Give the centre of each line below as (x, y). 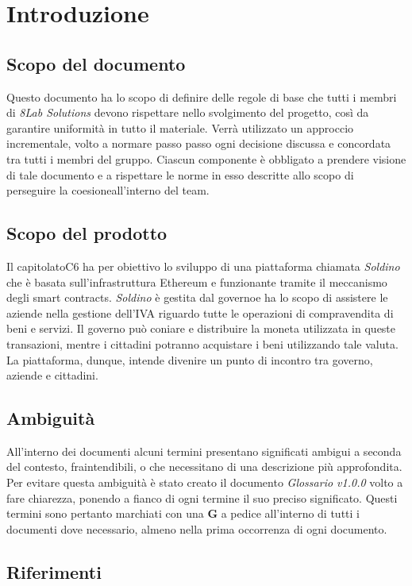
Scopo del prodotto (87, 233)
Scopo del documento (96, 63)
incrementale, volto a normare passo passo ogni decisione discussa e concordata (199, 143)
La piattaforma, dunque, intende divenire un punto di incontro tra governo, (190, 359)
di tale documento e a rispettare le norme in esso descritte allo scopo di (180, 174)
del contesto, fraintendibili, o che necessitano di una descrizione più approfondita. (204, 466)
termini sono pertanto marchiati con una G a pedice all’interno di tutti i (183, 513)
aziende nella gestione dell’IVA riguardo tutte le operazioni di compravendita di (200, 312)
